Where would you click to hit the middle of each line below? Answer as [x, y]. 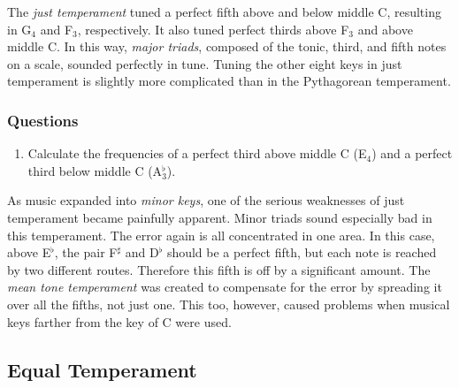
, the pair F [86, 252]
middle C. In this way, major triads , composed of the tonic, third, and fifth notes [227, 46]
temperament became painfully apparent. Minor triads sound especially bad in [220, 217]
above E [29, 252]
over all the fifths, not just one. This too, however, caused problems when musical [229, 304]
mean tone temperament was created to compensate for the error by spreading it [225, 287]
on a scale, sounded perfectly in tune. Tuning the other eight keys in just [205, 63]
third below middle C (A [95, 170]
